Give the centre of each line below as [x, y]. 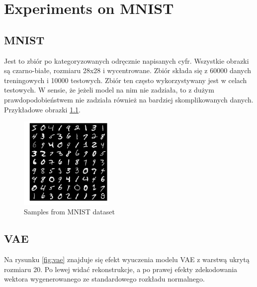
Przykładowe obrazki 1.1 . [42, 109]
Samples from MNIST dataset [69, 212]
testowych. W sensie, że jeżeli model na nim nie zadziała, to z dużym [109, 90]
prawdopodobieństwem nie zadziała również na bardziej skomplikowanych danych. [129, 99]
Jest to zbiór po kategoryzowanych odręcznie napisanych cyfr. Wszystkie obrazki [127, 60]
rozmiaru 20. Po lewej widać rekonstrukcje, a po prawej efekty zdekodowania [121, 269]
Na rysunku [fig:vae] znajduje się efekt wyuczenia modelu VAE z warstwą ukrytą [127, 259]
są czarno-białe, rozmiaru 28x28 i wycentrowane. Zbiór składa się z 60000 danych [128, 70]
